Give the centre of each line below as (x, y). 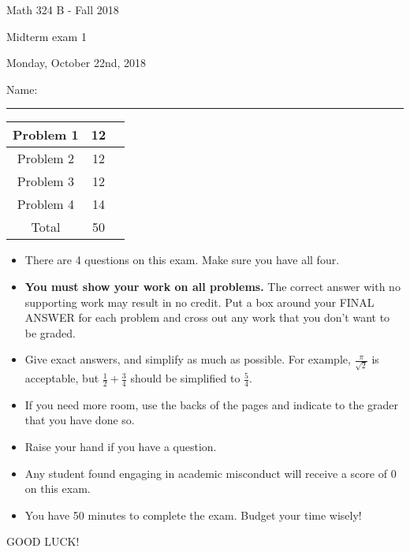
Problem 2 (46, 159)
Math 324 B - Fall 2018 (63, 9)
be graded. (50, 332)
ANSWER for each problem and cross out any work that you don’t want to (207, 317)
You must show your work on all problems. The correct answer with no (212, 286)
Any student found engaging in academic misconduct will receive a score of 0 (211, 473)
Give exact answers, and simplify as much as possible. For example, (188, 359)
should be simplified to (185, 378)
